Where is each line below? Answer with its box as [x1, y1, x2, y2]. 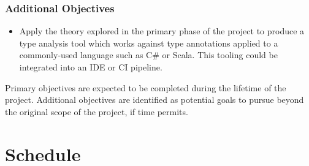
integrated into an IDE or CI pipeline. [19, 61, 162, 73]
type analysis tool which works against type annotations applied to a [19, 36, 278, 49]
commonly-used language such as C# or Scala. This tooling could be [19, 48, 278, 61]
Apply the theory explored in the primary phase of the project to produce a [19, 25, 305, 37]
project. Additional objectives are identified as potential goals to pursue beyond [5, 93, 304, 106]
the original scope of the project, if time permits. [5, 105, 188, 118]
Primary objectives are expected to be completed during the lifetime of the [5, 81, 286, 94]
